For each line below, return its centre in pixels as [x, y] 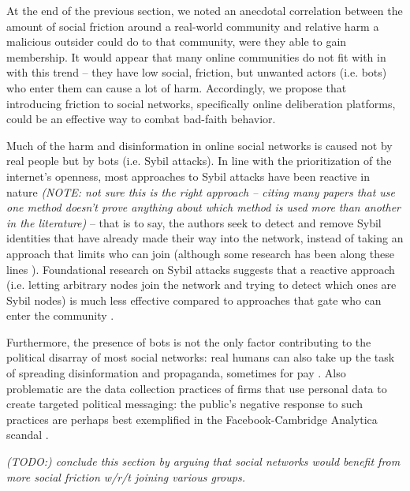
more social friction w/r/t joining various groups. [126, 476]
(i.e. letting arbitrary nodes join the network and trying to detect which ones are [201, 285]
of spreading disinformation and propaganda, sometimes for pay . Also [176, 373]
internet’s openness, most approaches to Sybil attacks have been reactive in [188, 176]
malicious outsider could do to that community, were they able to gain [177, 41]
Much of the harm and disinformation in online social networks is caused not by [199, 145]
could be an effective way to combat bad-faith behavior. [141, 119]
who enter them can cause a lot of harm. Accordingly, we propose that [177, 87]
